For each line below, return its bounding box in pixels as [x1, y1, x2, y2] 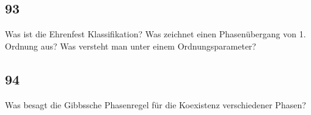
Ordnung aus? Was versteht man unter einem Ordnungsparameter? [5, 39, 257, 52]
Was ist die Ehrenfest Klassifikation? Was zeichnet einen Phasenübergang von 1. [5, 28, 306, 40]
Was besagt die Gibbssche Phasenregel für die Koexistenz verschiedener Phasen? [5, 98, 306, 111]
